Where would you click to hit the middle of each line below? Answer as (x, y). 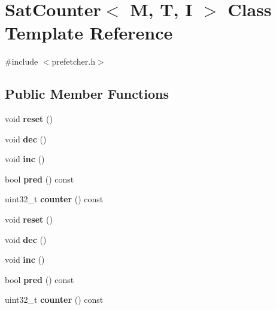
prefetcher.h (73, 61)
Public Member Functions (87, 94)
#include (22, 61)
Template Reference (89, 33)
